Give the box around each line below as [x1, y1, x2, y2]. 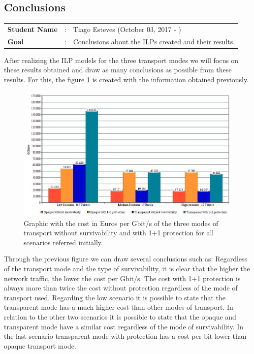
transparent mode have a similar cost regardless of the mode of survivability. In [4, 321, 244, 331]
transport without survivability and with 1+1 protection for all [24, 227, 214, 238]
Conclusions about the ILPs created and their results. [73, 36, 235, 46]
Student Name [7, 24, 58, 34]
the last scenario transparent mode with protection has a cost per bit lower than [4, 331, 247, 341]
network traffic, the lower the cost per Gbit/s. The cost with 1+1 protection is [4, 273, 241, 283]
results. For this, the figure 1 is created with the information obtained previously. [4, 74, 249, 85]
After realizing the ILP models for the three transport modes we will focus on [4, 55, 239, 65]
